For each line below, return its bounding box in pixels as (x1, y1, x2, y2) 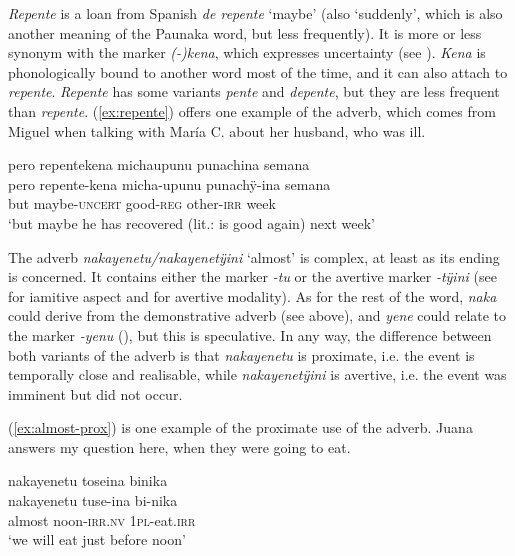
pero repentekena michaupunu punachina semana (8, 154, 310, 175)
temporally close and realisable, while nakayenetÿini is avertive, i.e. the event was (8, 364, 507, 385)
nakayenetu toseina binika (8, 470, 168, 491)
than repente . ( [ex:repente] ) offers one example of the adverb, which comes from (8, 100, 496, 121)
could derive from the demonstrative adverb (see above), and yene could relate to (8, 305, 507, 326)
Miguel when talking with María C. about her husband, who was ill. (8, 120, 426, 141)
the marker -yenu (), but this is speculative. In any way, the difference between (8, 324, 492, 345)
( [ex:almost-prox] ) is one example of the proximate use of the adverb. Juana (8, 417, 473, 438)
